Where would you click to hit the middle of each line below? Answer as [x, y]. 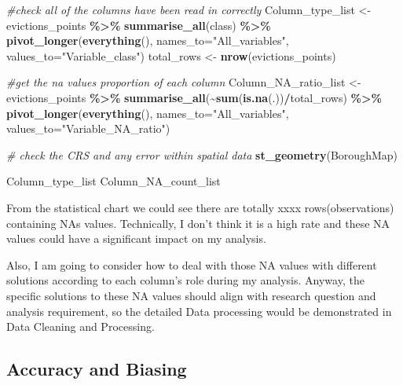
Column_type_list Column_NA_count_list [114, 181]
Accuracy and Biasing [97, 369]
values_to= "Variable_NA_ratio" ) [88, 128]
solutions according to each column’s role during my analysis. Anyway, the [185, 280]
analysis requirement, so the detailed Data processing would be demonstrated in [199, 311]
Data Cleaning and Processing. [81, 326]
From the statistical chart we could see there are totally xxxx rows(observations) [200, 207]
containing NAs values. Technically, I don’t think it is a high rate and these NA [198, 223]
